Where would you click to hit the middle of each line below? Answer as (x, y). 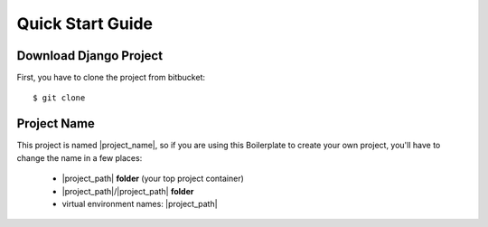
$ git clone (59, 98)
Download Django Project (89, 56)
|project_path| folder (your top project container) (153, 179)
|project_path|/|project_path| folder (128, 191)
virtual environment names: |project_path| (140, 203)
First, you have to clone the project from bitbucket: (111, 78)
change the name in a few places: (80, 157)
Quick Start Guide (85, 24)
